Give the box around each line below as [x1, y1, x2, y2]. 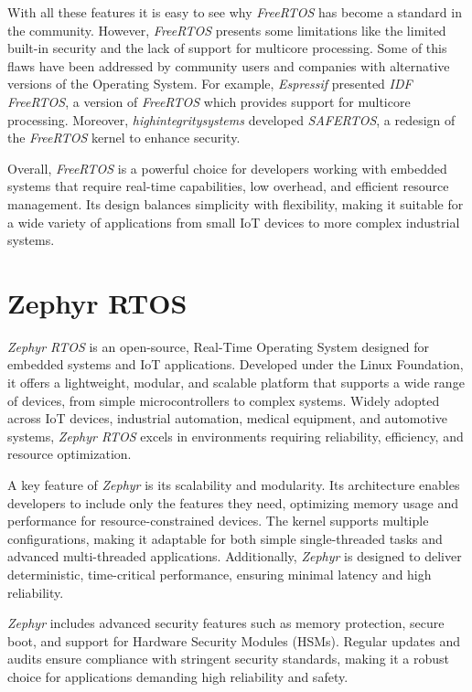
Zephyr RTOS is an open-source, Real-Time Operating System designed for [7, 336, 430, 356]
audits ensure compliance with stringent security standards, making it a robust [7, 649, 449, 668]
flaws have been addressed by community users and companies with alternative [7, 56, 450, 75]
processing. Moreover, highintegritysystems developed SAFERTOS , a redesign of [7, 110, 456, 129]
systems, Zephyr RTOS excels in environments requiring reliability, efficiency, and [7, 426, 464, 445]
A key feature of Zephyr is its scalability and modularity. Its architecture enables [7, 475, 460, 494]
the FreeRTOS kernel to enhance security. [7, 128, 241, 147]
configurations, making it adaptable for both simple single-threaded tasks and [7, 528, 443, 548]
